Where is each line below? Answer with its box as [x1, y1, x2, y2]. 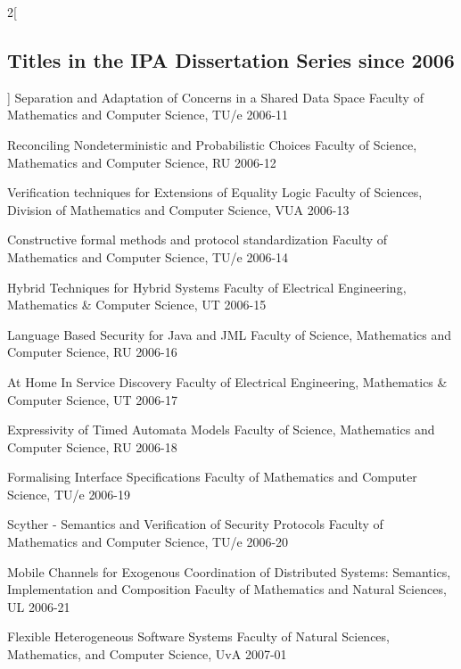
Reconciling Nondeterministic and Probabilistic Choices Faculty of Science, [7, 135, 417, 153]
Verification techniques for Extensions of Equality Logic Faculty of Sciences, [7, 183, 423, 202]
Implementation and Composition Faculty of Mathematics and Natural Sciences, [7, 580, 447, 599]
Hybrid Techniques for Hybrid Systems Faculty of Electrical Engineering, [7, 277, 407, 296]
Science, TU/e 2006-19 [7, 484, 131, 503]
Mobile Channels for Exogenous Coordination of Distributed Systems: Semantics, [7, 562, 451, 581]
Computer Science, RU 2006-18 [7, 437, 177, 456]
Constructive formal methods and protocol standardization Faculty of [7, 230, 388, 249]
